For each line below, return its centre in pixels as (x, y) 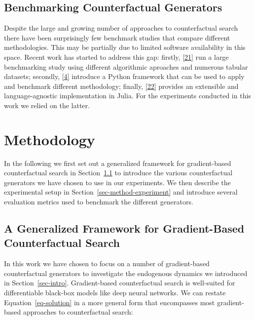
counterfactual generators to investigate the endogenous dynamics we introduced (126, 273)
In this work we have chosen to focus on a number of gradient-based (107, 263)
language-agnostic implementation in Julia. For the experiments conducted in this (127, 96)
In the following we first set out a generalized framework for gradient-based (118, 163)
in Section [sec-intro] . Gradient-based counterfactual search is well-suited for (120, 283)
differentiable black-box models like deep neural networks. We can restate (115, 293)
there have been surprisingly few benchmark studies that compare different (117, 37)
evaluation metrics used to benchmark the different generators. (99, 202)
